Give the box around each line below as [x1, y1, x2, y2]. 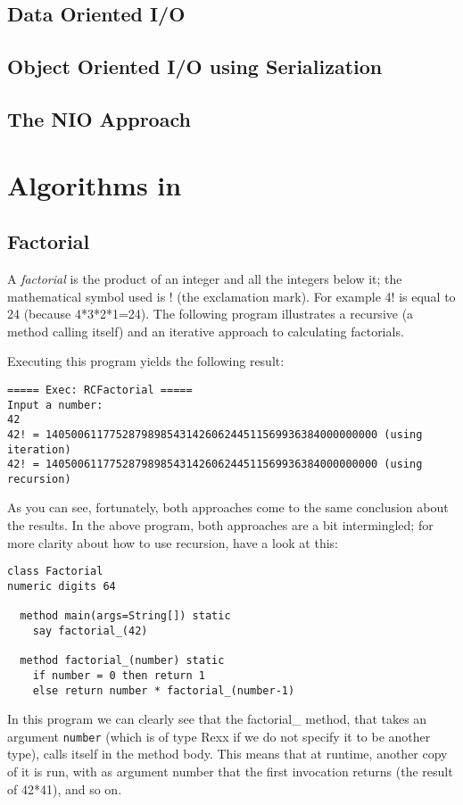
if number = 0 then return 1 [32, 668, 205, 682]
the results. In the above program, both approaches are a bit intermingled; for [7, 516, 434, 535]
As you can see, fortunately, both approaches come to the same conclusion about [7, 498, 449, 517]
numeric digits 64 [7, 579, 116, 593]
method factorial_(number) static [20, 654, 225, 668]
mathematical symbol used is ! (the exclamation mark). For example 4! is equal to [7, 286, 456, 305]
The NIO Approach [7, 104, 191, 132]
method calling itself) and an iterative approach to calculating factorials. [7, 321, 404, 340]
